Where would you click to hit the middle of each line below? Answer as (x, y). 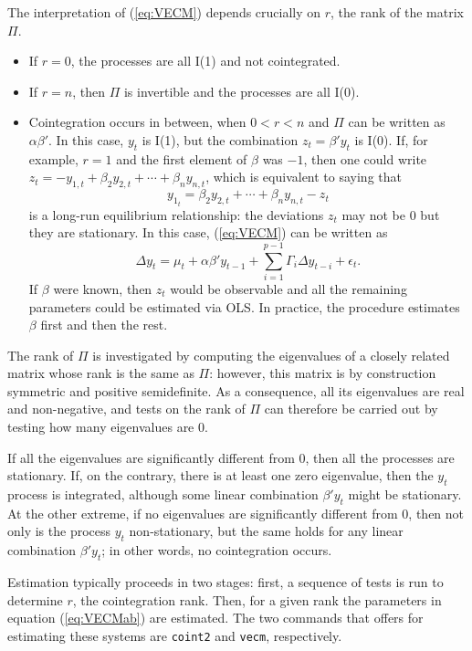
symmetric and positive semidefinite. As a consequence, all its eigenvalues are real (236, 390)
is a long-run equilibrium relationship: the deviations (176, 214)
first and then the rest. (104, 325)
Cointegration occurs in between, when (137, 122)
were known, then (103, 288)
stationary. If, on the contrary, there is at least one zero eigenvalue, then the (220, 475)
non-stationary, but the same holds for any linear (266, 531)
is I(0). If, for (391, 139)
